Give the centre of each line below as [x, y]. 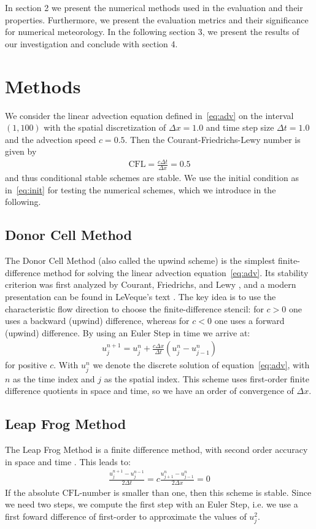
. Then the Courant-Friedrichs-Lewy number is [213, 139]
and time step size [240, 127]
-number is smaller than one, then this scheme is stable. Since [195, 492]
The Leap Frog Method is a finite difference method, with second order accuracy [156, 449]
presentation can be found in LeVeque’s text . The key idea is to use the [141, 297]
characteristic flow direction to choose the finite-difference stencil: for [134, 308]
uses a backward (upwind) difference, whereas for [97, 321]
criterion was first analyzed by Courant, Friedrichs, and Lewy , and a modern [151, 284]
